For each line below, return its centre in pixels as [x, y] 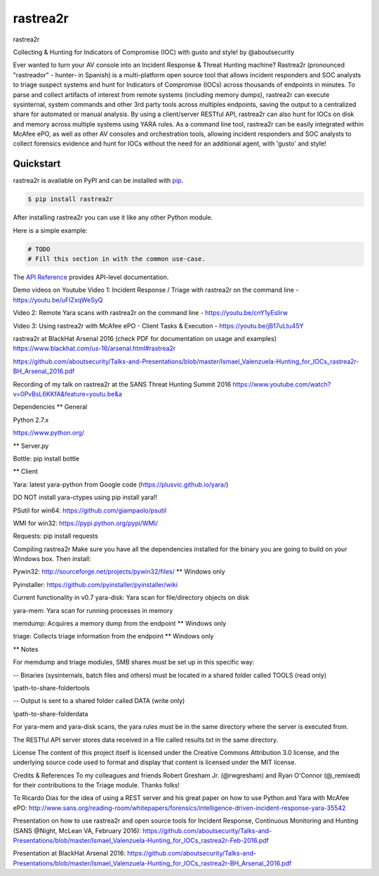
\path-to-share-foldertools [52, 688]
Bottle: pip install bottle [46, 458]
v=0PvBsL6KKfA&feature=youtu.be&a [68, 394]
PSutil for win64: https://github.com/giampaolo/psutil [90, 510]
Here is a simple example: [50, 230]
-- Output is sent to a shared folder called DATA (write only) [99, 701]
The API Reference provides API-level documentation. [91, 277]
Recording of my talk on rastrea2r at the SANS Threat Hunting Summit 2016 [122, 384]
